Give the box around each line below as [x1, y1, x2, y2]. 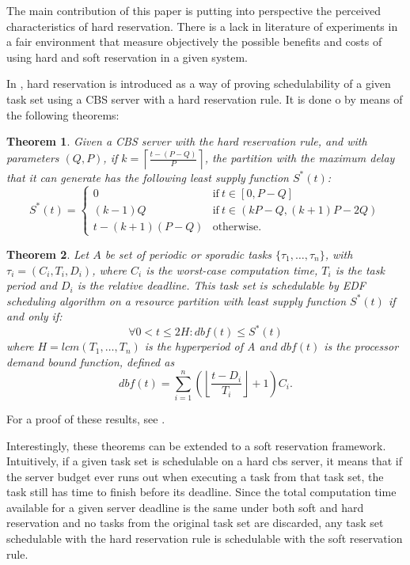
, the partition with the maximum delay [204, 150, 395, 166]
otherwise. [212, 221, 262, 233]
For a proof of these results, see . [6, 410, 165, 427]
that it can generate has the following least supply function [6, 169, 289, 185]
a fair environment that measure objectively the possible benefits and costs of [6, 33, 382, 50]
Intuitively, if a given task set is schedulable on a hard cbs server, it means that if [6, 453, 402, 469]
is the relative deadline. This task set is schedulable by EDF [77, 277, 366, 294]
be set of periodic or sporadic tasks [104, 245, 271, 262]
